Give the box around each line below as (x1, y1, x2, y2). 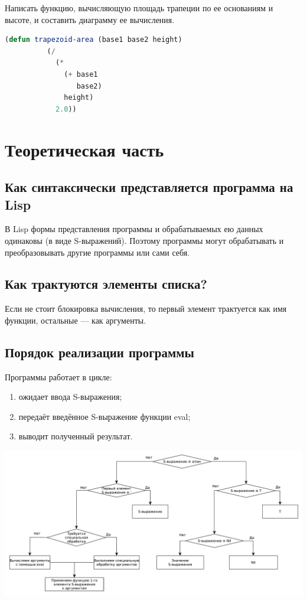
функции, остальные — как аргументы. (5, 314, 146, 326)
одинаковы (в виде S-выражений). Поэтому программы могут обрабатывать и (5, 234, 284, 246)
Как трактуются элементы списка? (5, 275, 207, 293)
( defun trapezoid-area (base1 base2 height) (5, 35, 182, 44)
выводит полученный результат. (18, 430, 133, 442)
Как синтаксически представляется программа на (5, 178, 293, 196)
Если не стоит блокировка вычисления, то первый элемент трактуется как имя (5, 302, 287, 315)
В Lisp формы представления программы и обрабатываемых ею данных (5, 223, 263, 235)
